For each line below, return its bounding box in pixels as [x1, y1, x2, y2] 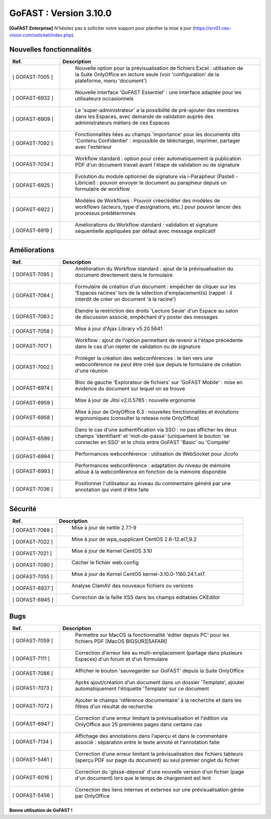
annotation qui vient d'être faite [75, 486, 149, 493]
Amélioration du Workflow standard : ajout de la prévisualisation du [75, 265, 233, 272]
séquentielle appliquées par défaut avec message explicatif [75, 227, 216, 235]
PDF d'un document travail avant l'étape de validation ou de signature [75, 161, 240, 168]
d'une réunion [75, 367, 108, 374]
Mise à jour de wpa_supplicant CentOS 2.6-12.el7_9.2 [71, 535, 197, 542]
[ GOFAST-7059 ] [12, 637, 53, 644]
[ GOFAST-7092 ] [12, 140, 53, 147]
